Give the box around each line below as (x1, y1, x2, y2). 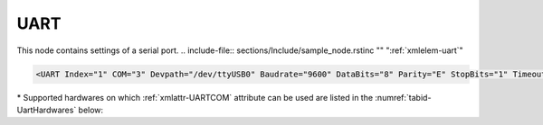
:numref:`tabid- (375, 92, 432, 103)
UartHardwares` (16, 104, 77, 115)
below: (78, 104, 104, 115)
